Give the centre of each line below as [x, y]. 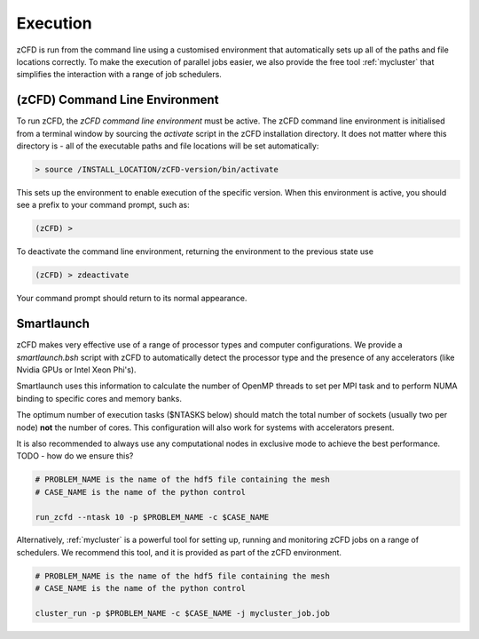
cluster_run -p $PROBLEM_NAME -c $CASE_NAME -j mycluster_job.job [182, 614]
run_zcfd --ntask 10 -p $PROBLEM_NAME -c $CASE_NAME [152, 517]
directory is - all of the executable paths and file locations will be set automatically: [168, 146]
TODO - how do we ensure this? [75, 456]
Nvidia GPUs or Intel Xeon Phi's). [76, 370]
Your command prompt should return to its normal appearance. [132, 299]
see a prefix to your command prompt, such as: [103, 205]
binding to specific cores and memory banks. [99, 398]
